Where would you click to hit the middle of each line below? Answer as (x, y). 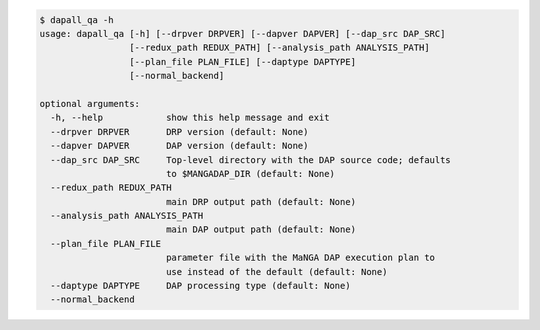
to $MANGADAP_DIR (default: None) (250, 173)
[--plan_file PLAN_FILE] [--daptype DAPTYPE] (242, 61)
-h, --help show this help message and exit (190, 118)
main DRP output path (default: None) (261, 201)
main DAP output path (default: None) (261, 229)
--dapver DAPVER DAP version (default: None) (179, 146)
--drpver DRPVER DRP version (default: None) (179, 131)
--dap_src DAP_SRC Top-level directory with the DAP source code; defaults (251, 159)
